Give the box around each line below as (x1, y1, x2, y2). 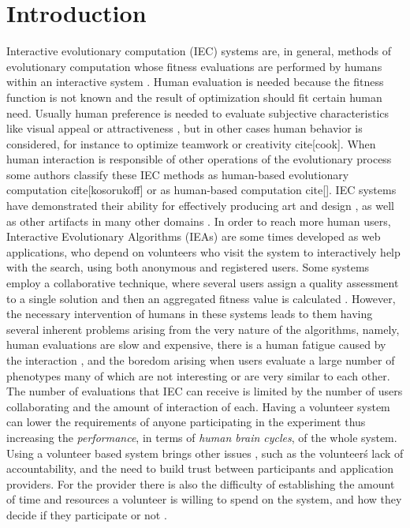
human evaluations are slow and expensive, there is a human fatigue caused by (6, 336, 386, 353)
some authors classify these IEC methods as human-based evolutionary (6, 166, 349, 182)
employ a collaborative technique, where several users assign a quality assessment (6, 275, 399, 291)
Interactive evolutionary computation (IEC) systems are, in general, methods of (6, 43, 391, 59)
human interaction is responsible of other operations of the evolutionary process (6, 151, 392, 167)
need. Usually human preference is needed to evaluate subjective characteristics (6, 104, 389, 121)
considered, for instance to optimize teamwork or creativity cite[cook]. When (6, 135, 376, 152)
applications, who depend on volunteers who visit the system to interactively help (6, 243, 401, 260)
